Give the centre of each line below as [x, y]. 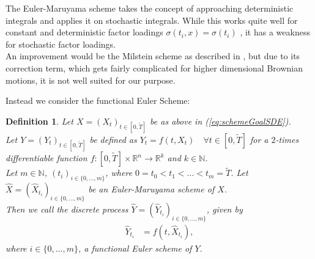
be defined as [113, 139]
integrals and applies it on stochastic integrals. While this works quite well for [152, 20]
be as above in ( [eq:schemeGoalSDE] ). [220, 121]
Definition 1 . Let [39, 121]
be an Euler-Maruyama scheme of [151, 189]
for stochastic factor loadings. [61, 44]
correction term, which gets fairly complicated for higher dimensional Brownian [154, 67]
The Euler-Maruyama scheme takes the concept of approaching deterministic [150, 8]
